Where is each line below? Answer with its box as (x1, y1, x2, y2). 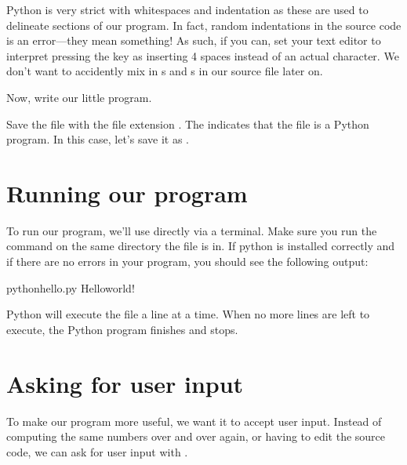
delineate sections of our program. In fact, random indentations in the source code (6, 16, 402, 33)
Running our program (6, 176, 248, 209)
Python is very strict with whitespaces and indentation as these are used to (6, 2, 369, 17)
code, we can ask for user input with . (6, 443, 188, 460)
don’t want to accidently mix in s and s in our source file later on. (6, 63, 323, 79)
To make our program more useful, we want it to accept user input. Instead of (6, 412, 382, 429)
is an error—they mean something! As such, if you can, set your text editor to (6, 32, 381, 49)
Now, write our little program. (6, 89, 152, 105)
